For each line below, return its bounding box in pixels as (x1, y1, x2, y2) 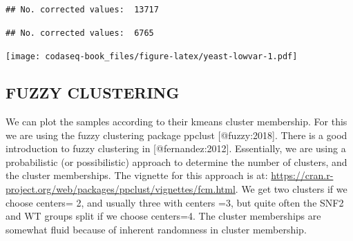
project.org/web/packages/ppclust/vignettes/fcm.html (6, 182, 236, 196)
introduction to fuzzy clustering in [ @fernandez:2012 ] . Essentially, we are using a (6, 141, 346, 156)
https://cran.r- (271, 168, 334, 182)
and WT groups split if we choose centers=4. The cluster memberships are (6, 209, 321, 223)
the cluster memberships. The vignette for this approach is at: (6, 168, 268, 182)
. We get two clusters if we (235, 182, 347, 196)
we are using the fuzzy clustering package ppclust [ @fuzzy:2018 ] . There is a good (6, 127, 347, 142)
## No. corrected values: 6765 (6, 28, 154, 38)
